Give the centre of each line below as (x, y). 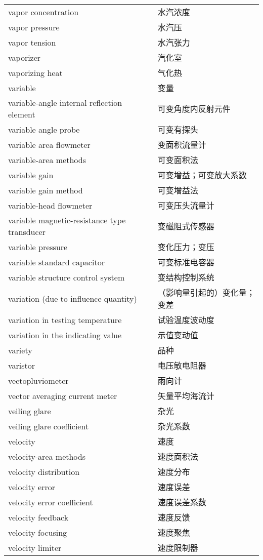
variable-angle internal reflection (65, 103)
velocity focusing (38, 532)
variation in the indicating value (65, 335)
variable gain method (46, 190)
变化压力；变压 (186, 247)
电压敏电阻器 (182, 365)
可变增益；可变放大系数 (202, 175)
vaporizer (25, 57)
